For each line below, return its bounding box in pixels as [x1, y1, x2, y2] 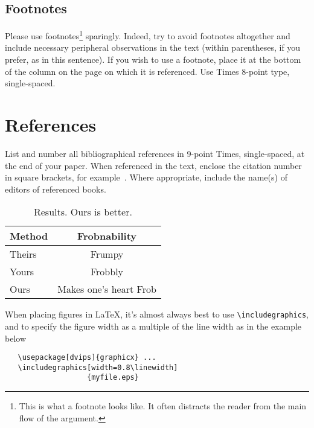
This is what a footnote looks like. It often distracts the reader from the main [19, 400, 307, 412]
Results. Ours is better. [33, 205, 132, 219]
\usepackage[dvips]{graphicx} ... [18, 353, 156, 362]
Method [10, 229, 48, 243]
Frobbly [90, 264, 124, 279]
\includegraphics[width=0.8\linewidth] [18, 363, 178, 372]
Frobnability [77, 229, 137, 243]
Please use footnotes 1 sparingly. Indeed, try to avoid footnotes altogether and [5, 28, 290, 42]
